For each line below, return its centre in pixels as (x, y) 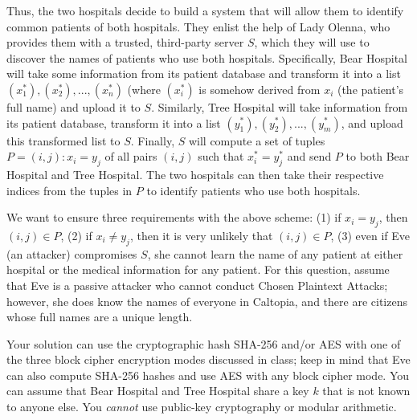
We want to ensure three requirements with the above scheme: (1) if (174, 217)
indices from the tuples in (69, 190)
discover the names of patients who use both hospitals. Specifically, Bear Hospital (207, 57)
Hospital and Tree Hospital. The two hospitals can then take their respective (195, 174)
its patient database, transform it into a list (114, 122)
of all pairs (131, 156)
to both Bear (378, 156)
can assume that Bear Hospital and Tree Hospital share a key (158, 391)
